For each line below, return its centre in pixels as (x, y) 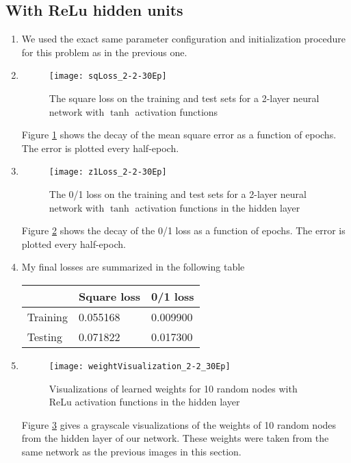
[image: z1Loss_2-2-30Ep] (108, 172)
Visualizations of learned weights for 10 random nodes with (173, 388)
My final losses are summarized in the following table (133, 267)
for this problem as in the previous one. (104, 52)
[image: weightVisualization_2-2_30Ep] (140, 367)
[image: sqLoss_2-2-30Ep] (108, 76)
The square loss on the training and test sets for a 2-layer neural (184, 98)
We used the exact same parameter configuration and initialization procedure (184, 39)
